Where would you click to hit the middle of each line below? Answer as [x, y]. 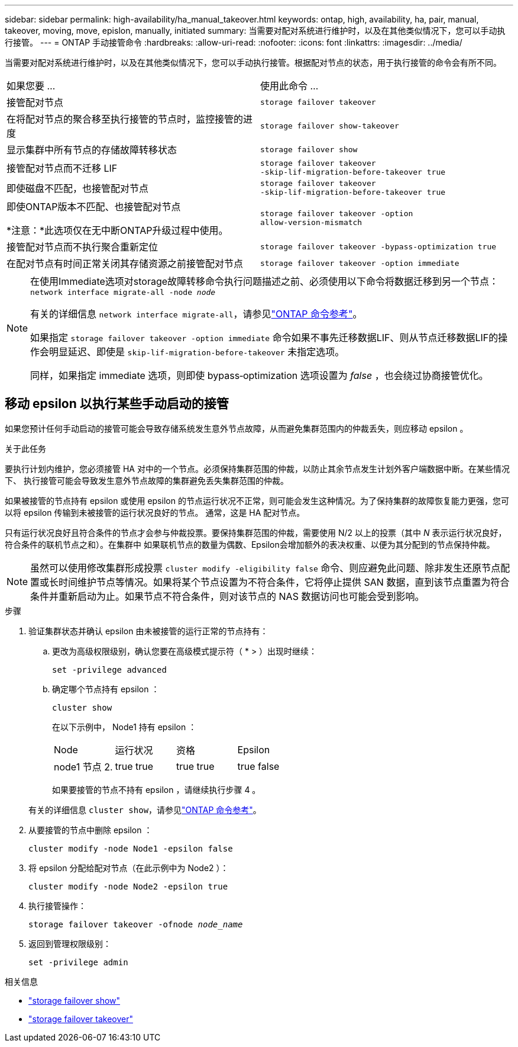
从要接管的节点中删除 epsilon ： [90, 830]
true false [258, 766]
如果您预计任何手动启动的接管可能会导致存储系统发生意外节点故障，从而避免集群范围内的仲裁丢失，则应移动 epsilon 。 [237, 428]
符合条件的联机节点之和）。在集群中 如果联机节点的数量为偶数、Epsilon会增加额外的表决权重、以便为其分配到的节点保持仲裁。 [250, 544]
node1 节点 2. [83, 767]
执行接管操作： [57, 905]
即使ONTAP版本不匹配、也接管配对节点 [94, 207]
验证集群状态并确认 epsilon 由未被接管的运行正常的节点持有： [148, 631]
